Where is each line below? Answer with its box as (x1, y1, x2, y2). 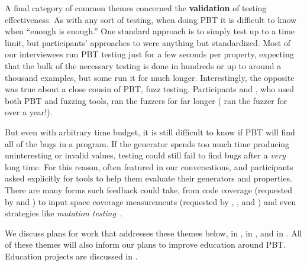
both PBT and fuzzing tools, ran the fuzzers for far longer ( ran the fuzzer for (5, 94, 287, 106)
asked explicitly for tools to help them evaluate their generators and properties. (5, 172, 292, 184)
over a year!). (5, 106, 53, 118)
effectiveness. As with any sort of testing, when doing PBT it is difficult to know (5, 13, 297, 25)
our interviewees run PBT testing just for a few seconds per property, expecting (5, 48, 294, 60)
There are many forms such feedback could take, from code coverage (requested (5, 183, 293, 196)
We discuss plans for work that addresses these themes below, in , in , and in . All (5, 226, 302, 239)
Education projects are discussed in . (5, 249, 138, 262)
